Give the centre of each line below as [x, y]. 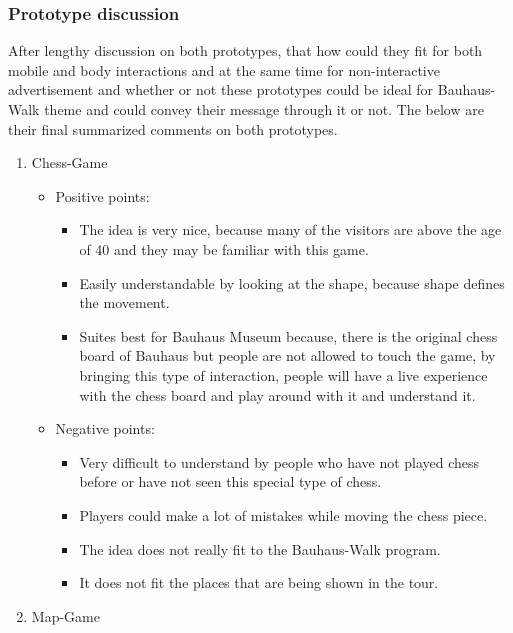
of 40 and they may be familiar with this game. [224, 248]
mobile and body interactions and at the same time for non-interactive [224, 69]
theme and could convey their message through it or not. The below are [264, 109]
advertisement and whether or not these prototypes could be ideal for [221, 89]
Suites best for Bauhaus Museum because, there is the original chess [288, 335]
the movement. [124, 302]
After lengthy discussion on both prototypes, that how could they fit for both [245, 50]
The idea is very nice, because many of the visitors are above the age [290, 229]
